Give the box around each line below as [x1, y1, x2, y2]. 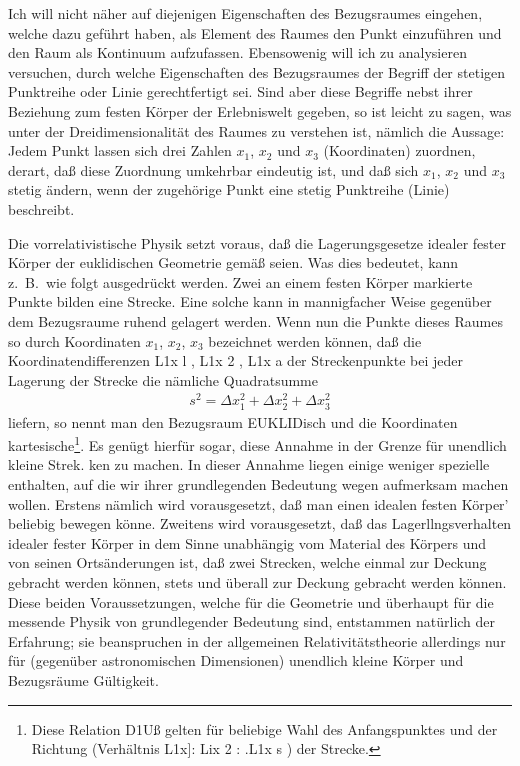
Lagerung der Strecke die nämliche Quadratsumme [8, 369, 318, 390]
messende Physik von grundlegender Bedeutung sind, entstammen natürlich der [8, 611, 496, 632]
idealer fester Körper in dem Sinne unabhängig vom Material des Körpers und [8, 532, 487, 553]
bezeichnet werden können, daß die [208, 330, 422, 351]
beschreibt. [8, 198, 75, 219]
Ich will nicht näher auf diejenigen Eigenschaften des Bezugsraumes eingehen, [8, 3, 483, 23]
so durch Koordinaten [8, 330, 141, 351]
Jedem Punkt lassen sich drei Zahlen [8, 140, 232, 161]
